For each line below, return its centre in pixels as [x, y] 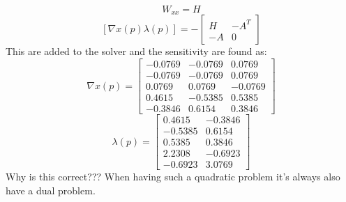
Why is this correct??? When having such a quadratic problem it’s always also [173, 177]
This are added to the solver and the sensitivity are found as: [136, 51]
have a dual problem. [51, 190]
